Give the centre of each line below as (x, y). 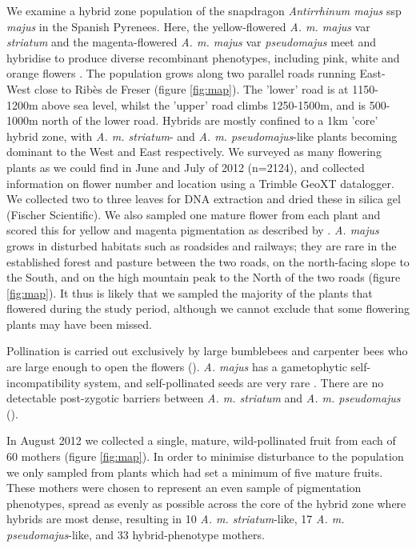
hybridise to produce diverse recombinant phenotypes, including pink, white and (203, 57)
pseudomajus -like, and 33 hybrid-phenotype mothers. (136, 534)
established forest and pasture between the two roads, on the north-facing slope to (208, 261)
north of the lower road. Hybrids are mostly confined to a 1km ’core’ (210, 120)
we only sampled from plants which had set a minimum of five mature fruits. (195, 472)
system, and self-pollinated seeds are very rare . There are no (234, 382)
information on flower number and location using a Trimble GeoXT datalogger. (200, 183)
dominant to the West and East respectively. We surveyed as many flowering (194, 152)
